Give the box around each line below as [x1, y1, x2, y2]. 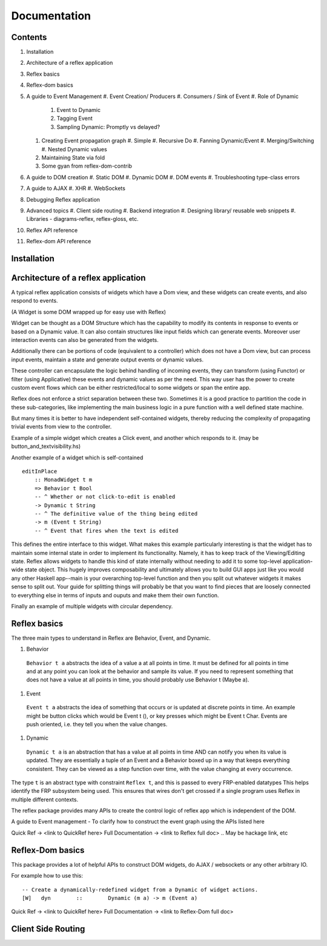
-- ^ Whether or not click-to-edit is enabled [34, 493, 176, 501]
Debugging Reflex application [26, 195, 100, 203]
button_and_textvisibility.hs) [11, 442, 81, 450]
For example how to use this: [11, 872, 84, 879]
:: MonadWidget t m [34, 476, 93, 484]
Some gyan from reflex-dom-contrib [41, 162, 133, 169]
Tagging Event [56, 115, 93, 122]
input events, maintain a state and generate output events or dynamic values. [11, 356, 204, 363]
